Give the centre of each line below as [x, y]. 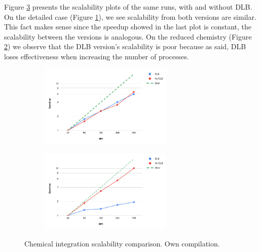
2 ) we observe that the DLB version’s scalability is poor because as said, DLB [125, 46]
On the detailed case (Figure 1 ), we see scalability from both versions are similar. [130, 16]
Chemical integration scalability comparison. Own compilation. [122, 243]
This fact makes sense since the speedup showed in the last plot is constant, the [128, 27]
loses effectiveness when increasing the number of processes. [97, 56]
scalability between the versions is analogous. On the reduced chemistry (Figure [128, 36]
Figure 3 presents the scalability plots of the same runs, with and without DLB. [128, 7]
